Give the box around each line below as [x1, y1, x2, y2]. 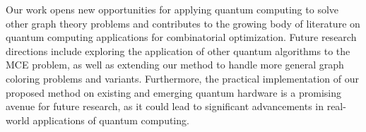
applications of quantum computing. [33, 112, 189, 127]
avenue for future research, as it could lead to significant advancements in [6, 99, 324, 114]
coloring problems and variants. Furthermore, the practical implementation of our [6, 71, 360, 85]
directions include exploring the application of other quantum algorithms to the [6, 43, 350, 58]
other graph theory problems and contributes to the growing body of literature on [6, 16, 360, 30]
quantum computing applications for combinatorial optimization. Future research [6, 30, 357, 44]
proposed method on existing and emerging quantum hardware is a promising [6, 85, 341, 100]
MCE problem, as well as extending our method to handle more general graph [6, 57, 344, 72]
